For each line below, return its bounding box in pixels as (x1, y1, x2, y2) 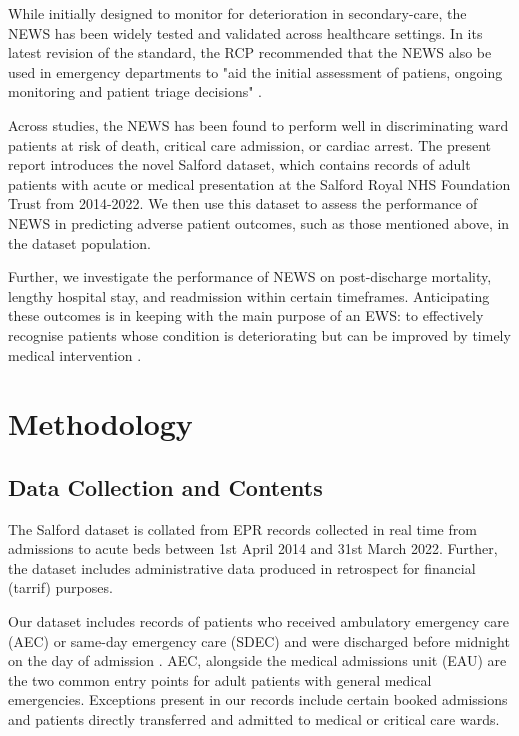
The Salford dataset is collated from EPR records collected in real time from (8, 518, 477, 539)
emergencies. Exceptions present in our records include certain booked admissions (8, 689, 508, 710)
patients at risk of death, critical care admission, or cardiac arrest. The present (8, 134, 491, 155)
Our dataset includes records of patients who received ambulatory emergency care (8, 611, 510, 632)
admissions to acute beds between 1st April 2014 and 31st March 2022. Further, (8, 538, 498, 559)
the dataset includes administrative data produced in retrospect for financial (8, 557, 476, 578)
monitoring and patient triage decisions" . (8, 81, 263, 102)
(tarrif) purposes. (8, 577, 113, 598)
